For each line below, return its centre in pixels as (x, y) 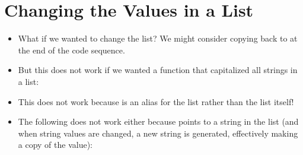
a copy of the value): (55, 145)
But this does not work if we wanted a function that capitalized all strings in (158, 70)
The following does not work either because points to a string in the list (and (158, 121)
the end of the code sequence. (71, 50)
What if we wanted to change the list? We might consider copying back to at (158, 38)
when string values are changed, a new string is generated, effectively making (158, 133)
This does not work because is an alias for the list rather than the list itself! (156, 101)
